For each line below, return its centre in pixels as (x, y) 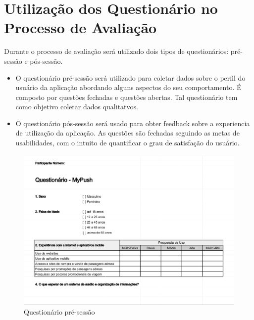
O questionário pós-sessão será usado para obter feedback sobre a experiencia (133, 123)
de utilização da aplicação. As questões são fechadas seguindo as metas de (127, 133)
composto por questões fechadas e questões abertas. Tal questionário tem (127, 97)
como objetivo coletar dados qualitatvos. (77, 107)
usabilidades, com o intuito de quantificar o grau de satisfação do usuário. (127, 143)
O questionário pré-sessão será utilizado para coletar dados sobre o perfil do (130, 77)
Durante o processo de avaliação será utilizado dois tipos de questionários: (116, 51)
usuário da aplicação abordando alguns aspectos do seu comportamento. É (128, 87)
